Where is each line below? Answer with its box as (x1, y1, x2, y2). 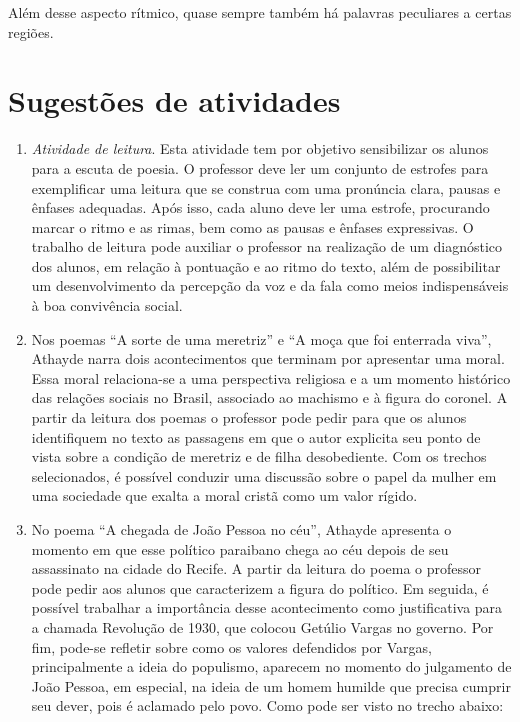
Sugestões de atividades (8, 80, 341, 121)
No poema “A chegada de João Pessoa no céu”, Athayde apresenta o (31, 519, 452, 539)
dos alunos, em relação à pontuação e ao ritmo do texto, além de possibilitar (31, 255, 501, 276)
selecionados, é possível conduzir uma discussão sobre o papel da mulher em (31, 465, 497, 486)
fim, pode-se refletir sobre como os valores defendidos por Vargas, (31, 636, 432, 657)
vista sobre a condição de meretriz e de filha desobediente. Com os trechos (31, 446, 487, 467)
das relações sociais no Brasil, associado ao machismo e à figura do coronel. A (31, 387, 508, 408)
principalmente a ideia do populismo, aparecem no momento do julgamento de (31, 656, 512, 677)
